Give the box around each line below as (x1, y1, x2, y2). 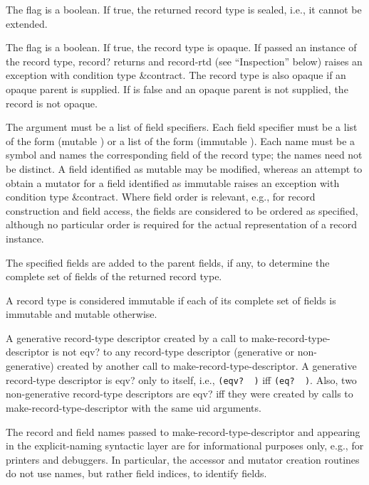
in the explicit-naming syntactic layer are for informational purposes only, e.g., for (6, 438, 364, 453)
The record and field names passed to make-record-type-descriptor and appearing (6, 424, 360, 439)
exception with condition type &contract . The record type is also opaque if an (6, 68, 346, 82)
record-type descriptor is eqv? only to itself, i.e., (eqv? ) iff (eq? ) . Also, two (6, 372, 357, 387)
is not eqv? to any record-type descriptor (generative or (52, 344, 294, 359)
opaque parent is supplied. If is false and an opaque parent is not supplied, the (6, 81, 348, 96)
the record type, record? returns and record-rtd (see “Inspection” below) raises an (6, 53, 363, 68)
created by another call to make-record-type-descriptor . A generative (57, 358, 357, 373)
